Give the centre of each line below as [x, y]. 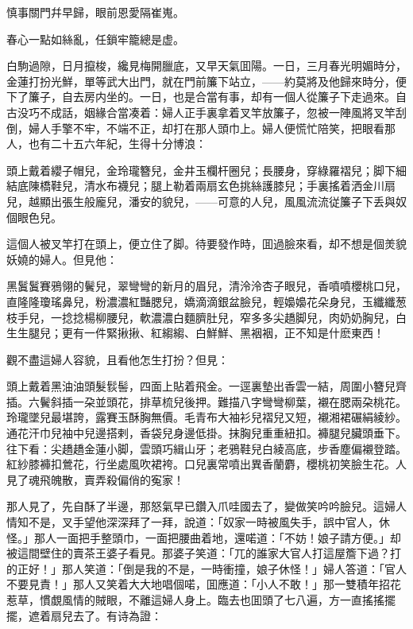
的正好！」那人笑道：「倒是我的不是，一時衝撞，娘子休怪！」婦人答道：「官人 [206, 568]
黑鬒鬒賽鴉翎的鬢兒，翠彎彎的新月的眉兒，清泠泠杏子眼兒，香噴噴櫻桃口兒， [206, 286]
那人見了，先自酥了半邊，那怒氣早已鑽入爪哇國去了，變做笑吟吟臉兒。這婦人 [206, 506]
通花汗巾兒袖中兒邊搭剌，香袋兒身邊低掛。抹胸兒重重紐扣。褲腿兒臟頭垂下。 [206, 433]
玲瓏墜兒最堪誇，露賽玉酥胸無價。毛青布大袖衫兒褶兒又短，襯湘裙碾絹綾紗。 [206, 417]
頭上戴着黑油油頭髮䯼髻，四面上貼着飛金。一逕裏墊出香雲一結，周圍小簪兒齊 [206, 386]
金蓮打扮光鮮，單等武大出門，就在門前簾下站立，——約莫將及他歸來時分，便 [206, 81]
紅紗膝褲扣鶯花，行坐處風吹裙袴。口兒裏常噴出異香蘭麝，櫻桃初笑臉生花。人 [206, 464]
